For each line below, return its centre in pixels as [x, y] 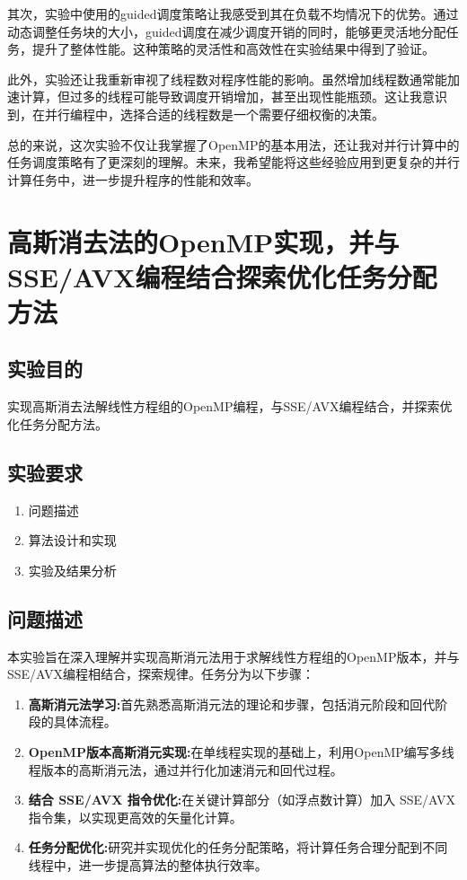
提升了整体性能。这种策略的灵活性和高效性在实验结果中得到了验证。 [233, 49]
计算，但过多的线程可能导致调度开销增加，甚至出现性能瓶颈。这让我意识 [233, 97]
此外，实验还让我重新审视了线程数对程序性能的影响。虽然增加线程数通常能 [227, 79]
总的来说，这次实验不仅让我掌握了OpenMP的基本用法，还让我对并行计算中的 [233, 144]
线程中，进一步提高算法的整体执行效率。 [148, 865]
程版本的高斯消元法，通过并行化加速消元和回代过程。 [185, 769]
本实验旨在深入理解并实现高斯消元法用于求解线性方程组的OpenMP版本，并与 [233, 656]
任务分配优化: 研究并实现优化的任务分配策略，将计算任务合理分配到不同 [238, 847]
